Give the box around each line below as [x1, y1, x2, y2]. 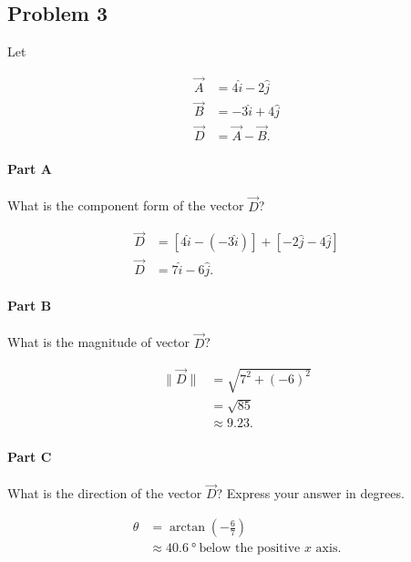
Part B [7, 296, 52, 315]
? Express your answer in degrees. [216, 484, 405, 503]
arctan [169, 521, 205, 535]
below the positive [199, 542, 301, 556]
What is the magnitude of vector [7, 332, 190, 352]
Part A [7, 159, 52, 179]
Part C [7, 446, 52, 465]
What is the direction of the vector [7, 484, 202, 503]
